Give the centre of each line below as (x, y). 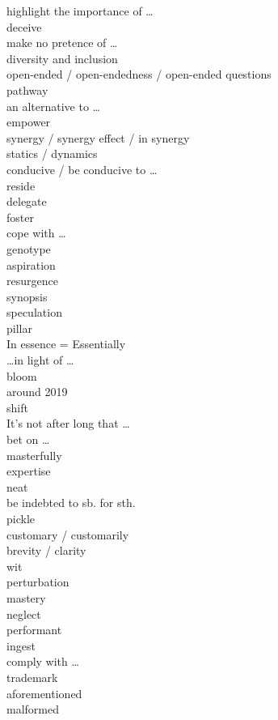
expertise (29, 471)
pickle (21, 518)
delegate (27, 201)
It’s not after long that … (68, 423)
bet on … (28, 439)
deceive (24, 26)
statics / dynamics (52, 153)
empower (29, 122)
